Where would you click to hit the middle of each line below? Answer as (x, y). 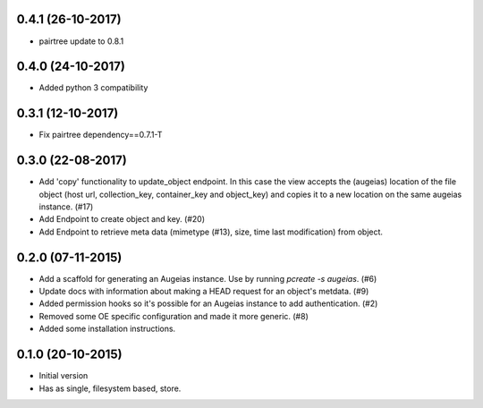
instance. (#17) (66, 207)
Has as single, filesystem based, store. (110, 388)
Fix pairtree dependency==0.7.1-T (101, 135)
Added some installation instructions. (107, 329)
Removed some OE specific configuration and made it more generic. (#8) (174, 316)
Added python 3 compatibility (93, 88)
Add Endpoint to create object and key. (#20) (122, 219)
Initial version (64, 376)
